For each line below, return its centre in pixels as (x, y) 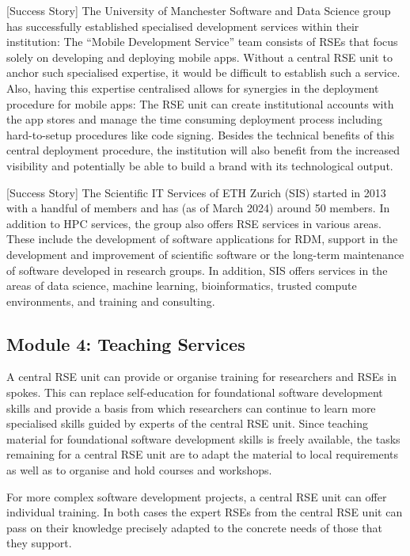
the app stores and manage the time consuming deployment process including (194, 119)
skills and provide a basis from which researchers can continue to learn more (191, 407)
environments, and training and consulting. (111, 301)
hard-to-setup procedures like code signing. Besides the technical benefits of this (201, 134)
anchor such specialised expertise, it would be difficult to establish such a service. (203, 72)
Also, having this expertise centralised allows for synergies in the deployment (193, 88)
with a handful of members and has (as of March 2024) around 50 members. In (198, 208)
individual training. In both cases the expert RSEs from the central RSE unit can (205, 512)
